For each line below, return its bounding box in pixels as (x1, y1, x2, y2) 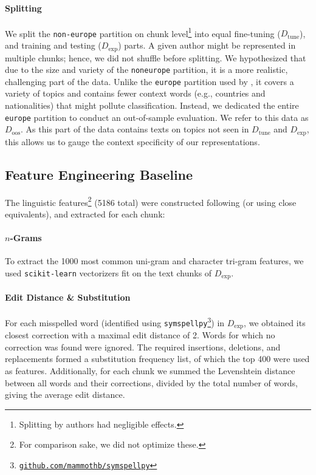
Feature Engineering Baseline (5, 165, 193, 183)
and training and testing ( (5, 39, 101, 52)
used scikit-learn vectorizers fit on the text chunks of (5, 266, 212, 279)
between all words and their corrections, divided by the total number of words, (5, 376, 298, 389)
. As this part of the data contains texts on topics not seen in (21, 123, 249, 135)
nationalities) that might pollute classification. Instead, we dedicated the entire (5, 99, 299, 112)
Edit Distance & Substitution (5, 290, 131, 303)
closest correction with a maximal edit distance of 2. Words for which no (5, 329, 275, 341)
